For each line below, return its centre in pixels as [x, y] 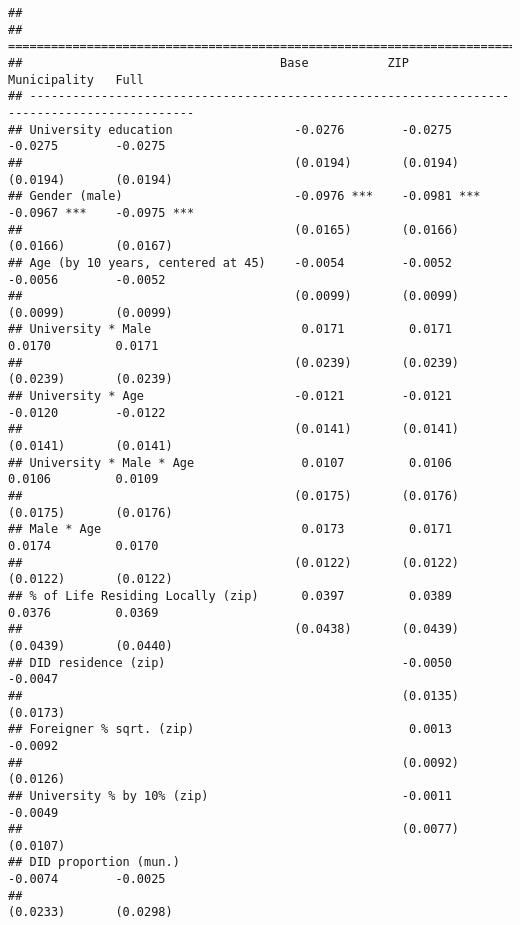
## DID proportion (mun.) [94, 862]
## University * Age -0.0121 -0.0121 [230, 396]
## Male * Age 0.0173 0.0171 [230, 529]
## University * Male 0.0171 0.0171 [230, 329]
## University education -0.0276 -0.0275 [230, 129]
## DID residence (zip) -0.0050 [230, 662]
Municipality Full [76, 79]
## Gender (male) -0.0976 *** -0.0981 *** [244, 196]
